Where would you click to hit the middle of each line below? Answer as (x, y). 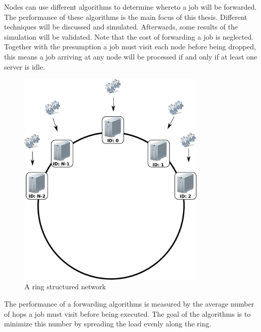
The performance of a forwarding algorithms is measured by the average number (129, 304)
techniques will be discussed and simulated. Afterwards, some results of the (121, 27)
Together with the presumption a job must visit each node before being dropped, (130, 47)
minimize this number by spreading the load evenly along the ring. (108, 324)
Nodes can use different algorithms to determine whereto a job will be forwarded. (130, 7)
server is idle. (25, 66)
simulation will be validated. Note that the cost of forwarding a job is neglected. (129, 36)
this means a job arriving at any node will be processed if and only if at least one (131, 56)
